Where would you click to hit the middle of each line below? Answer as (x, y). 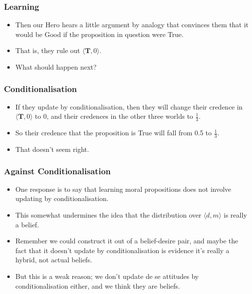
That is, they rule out (48, 50)
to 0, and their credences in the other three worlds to (114, 116)
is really (235, 215)
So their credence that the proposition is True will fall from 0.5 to (114, 133)
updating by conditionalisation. (62, 198)
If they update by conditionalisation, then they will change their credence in (129, 106)
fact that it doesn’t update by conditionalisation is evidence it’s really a (122, 250)
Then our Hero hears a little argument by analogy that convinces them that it (132, 25)
